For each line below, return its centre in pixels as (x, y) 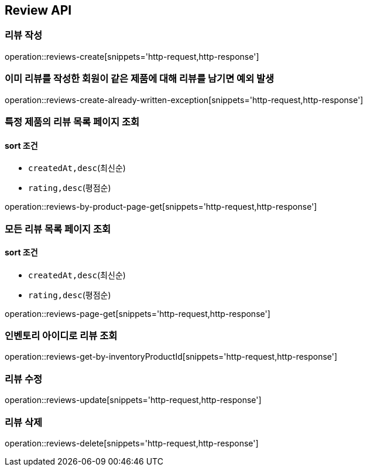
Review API (38, 10)
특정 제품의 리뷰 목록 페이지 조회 (72, 122)
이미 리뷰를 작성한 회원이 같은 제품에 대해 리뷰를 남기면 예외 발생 (140, 79)
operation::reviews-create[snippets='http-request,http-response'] (132, 56)
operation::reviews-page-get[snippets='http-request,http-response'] (138, 313)
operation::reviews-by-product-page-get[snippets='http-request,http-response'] (161, 207)
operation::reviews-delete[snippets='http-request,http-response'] (132, 443)
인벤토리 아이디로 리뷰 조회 (61, 336)
